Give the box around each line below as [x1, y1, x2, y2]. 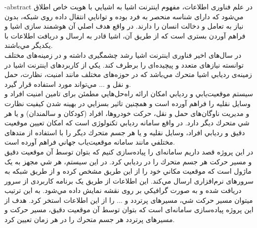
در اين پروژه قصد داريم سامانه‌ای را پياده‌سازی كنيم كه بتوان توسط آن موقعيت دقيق [4, 146, 254, 156]
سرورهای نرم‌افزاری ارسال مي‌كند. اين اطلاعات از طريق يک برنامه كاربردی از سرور [4, 175, 254, 186]
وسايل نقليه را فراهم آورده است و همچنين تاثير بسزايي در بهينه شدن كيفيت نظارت [4, 98, 251, 108]
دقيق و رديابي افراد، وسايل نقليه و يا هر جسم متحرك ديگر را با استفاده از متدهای [4, 127, 245, 137]
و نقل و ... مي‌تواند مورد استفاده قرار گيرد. [4, 78, 131, 89]
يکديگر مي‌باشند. [4, 40, 53, 50]
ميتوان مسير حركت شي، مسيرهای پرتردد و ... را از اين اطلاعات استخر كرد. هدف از [4, 194, 253, 205]
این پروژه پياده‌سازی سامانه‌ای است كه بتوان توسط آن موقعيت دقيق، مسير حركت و [4, 204, 254, 215]
